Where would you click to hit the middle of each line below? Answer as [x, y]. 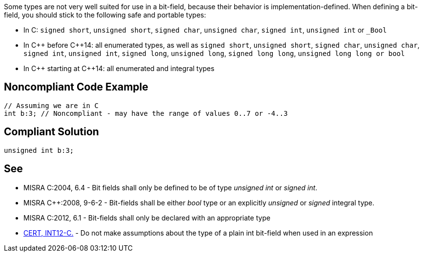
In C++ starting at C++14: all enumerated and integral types [119, 68]
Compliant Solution [51, 132]
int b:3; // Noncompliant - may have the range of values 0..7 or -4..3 [146, 113]
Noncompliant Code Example [76, 87]
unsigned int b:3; [39, 150]
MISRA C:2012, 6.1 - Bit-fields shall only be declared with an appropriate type [147, 218]
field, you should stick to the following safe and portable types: [105, 15]
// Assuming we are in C [51, 105]
